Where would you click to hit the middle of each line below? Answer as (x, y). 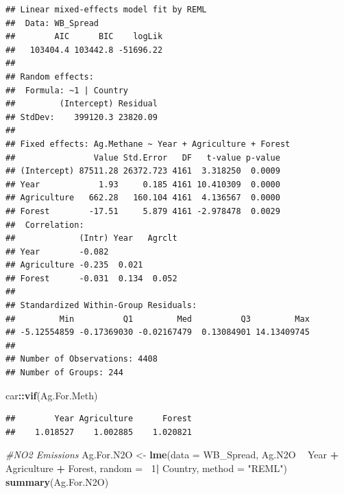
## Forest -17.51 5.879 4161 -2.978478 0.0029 (143, 211)
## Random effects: (50, 77)
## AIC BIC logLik (84, 37)
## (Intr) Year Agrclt (91, 238)
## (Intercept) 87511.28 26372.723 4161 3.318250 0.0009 (143, 171)
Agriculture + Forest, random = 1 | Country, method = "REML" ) (146, 468)
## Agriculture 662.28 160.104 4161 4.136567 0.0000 (143, 198)
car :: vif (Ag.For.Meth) (52, 395)
